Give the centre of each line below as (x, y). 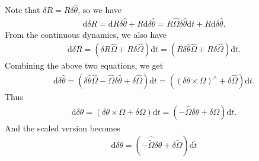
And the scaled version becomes (63, 128)
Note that (23, 9)
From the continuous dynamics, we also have (86, 34)
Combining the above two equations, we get (84, 65)
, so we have (100, 9)
